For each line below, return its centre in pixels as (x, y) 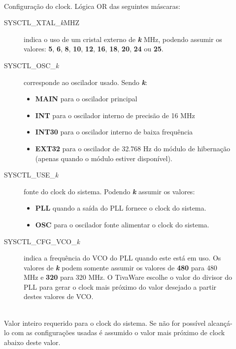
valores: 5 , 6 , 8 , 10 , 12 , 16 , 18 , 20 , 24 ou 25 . (94, 49)
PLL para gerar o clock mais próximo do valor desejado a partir (120, 286)
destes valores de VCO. (59, 296)
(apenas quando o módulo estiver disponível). (104, 158)
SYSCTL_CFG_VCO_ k (42, 241)
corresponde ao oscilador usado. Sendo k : (85, 82)
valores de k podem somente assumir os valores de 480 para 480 (120, 267)
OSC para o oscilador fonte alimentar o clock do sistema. (122, 224)
